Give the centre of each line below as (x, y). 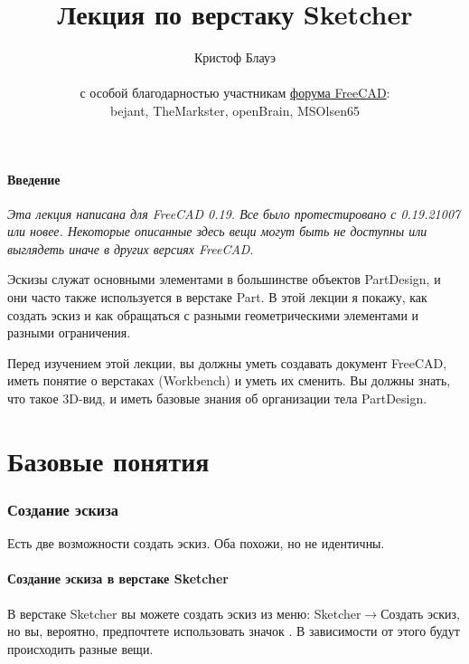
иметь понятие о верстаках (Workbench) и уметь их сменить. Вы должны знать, (229, 380)
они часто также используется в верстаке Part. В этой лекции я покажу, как (217, 297)
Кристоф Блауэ (235, 57)
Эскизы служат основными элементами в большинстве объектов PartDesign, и (224, 279)
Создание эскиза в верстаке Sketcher (118, 579)
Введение (34, 179)
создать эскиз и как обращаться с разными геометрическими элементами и (213, 314)
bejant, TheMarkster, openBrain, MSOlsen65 (235, 110)
